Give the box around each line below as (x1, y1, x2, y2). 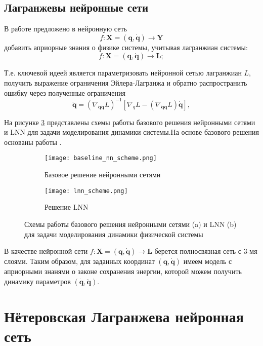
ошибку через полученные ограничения (4, 87, 125, 98)
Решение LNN (45, 202, 89, 212)
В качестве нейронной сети (4, 246, 88, 256)
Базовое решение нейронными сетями (45, 169, 161, 180)
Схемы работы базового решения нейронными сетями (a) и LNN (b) (24, 218, 237, 229)
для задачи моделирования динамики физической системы (24, 228, 203, 239)
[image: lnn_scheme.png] (45, 187, 128, 195)
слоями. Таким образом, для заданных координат (4, 256, 155, 266)
